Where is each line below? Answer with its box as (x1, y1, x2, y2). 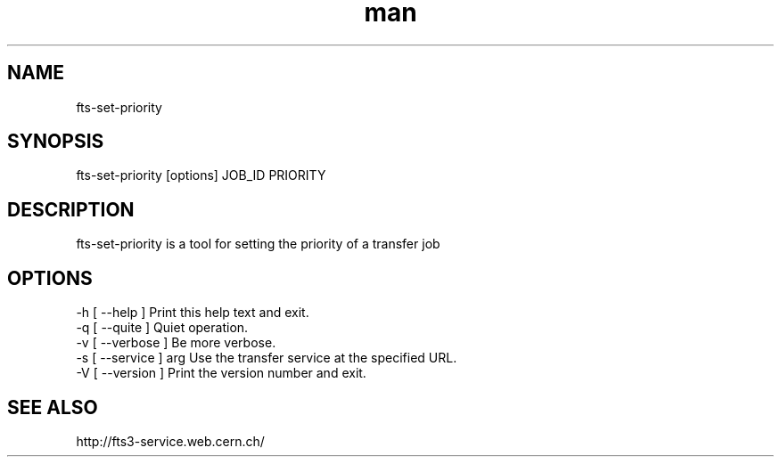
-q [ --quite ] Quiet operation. (76, 320, 249, 336)
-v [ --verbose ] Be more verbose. (76, 335, 276, 351)
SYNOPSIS (7, 130, 104, 153)
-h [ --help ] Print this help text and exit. (76, 305, 309, 321)
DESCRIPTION (7, 198, 135, 221)
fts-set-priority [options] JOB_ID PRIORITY (76, 167, 326, 183)
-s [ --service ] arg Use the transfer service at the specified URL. (76, 350, 457, 366)
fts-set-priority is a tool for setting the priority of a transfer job (76, 236, 440, 252)
